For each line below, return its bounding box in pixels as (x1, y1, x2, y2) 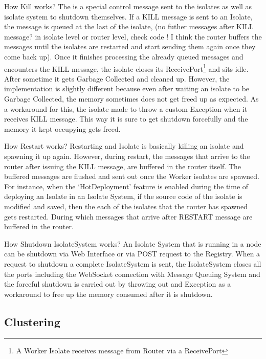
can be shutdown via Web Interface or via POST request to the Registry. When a (4, 248, 260, 259)
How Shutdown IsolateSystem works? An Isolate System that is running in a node (4, 238, 261, 249)
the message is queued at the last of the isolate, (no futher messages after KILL (4, 21, 254, 32)
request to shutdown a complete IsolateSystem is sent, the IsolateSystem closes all (4, 258, 261, 269)
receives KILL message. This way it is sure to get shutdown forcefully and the (4, 113, 248, 124)
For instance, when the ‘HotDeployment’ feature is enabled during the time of (4, 181, 249, 191)
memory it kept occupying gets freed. (4, 123, 121, 134)
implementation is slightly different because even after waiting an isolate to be (4, 83, 250, 94)
